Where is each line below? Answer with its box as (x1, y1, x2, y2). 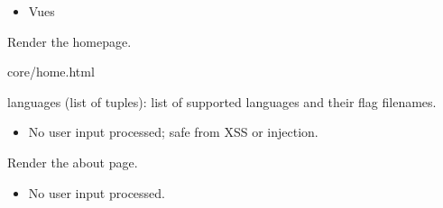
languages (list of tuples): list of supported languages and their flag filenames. (7, 92, 437, 111)
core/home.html (7, 62, 95, 81)
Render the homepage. (7, 32, 132, 50)
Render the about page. (7, 152, 138, 171)
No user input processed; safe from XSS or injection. (28, 122, 318, 141)
